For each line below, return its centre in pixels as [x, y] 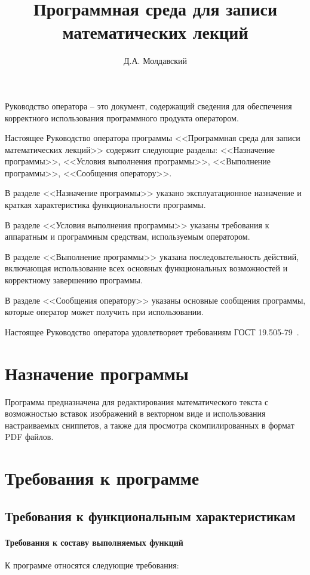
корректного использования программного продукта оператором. [122, 117]
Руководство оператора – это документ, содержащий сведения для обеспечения [148, 105]
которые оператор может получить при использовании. [104, 312]
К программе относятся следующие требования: [92, 565]
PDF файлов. [29, 437]
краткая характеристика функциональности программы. [105, 205]
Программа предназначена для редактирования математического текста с [137, 401]
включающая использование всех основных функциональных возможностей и [146, 268]
